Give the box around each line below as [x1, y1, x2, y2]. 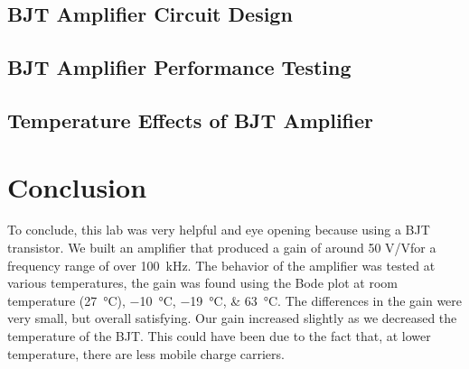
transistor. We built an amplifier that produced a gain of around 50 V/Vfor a [7, 238, 436, 257]
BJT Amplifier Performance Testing [7, 53, 352, 81]
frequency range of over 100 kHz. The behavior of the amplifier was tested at [7, 255, 436, 274]
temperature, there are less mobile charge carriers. [7, 344, 285, 363]
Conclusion [7, 168, 147, 205]
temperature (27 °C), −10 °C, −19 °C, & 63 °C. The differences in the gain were [7, 291, 463, 309]
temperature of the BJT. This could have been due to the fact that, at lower [7, 327, 431, 346]
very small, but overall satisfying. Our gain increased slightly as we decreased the [7, 309, 457, 327]
